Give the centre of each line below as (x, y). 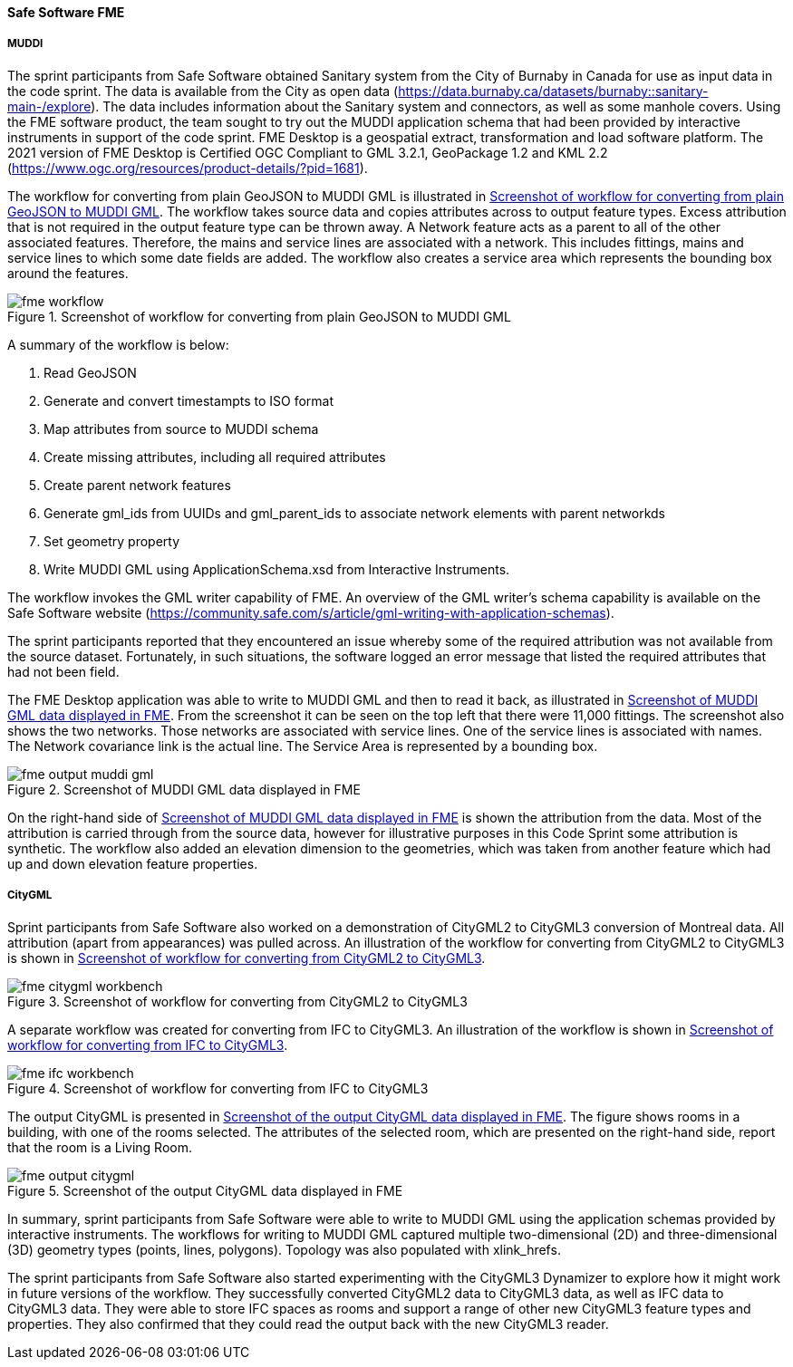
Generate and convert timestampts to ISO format (189, 400)
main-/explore (49, 106)
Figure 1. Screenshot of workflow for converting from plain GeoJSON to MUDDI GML (259, 316)
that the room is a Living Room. (100, 1147)
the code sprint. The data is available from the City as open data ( (203, 91)
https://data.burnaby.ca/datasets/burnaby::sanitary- (553, 91)
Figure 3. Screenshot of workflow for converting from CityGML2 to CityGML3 (237, 1001)
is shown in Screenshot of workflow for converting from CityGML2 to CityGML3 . (247, 958)
